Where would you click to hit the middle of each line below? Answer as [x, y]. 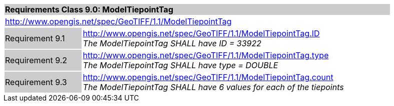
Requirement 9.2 [36, 60]
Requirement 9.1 [35, 38]
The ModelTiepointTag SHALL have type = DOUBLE [180, 65]
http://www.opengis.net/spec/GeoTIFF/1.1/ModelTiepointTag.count [208, 77]
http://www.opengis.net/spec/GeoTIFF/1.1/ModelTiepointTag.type [206, 55]
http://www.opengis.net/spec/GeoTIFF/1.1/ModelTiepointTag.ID [201, 33]
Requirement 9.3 [36, 82]
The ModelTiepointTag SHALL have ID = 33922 [172, 43]
